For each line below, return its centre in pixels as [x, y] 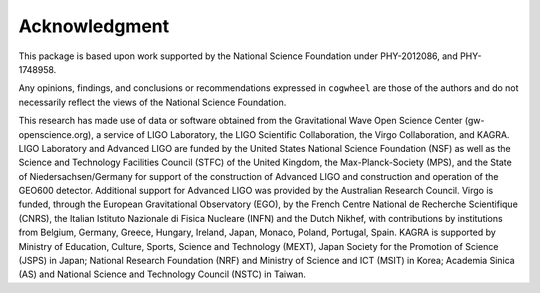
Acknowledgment [94, 26]
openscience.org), [56, 134]
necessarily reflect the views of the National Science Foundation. [152, 102]
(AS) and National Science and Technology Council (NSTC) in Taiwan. [162, 274]
